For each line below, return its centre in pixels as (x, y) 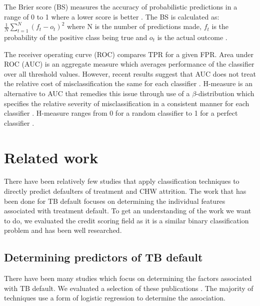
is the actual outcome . (192, 37)
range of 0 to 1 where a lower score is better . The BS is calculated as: (112, 16)
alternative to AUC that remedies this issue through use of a (97, 93)
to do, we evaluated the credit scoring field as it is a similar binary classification (126, 220)
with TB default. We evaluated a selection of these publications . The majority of (129, 288)
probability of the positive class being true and (76, 37)
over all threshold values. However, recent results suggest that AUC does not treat (130, 73)
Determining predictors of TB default (103, 257)
